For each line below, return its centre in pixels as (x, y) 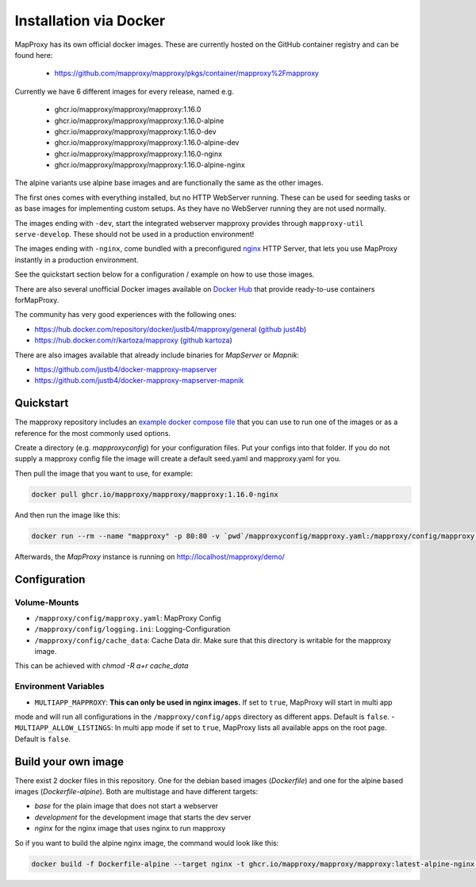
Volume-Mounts (47, 602)
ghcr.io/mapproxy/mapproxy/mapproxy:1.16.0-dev (136, 132)
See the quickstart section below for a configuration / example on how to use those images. (165, 274)
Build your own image (69, 761)
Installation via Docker (90, 21)
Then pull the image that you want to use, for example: (104, 473)
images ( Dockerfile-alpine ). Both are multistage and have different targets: (136, 792)
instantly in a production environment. (77, 260)
